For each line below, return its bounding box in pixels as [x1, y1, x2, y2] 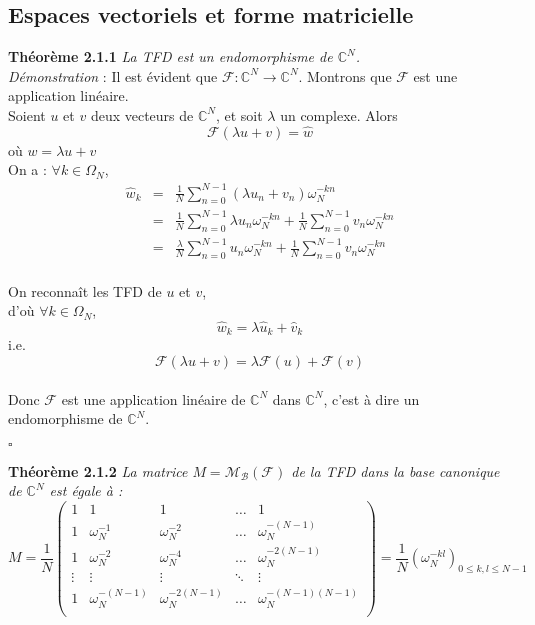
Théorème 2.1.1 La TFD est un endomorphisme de [8, 46, 333, 67]
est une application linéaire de [61, 388, 246, 409]
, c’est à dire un [323, 388, 420, 409]
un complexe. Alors [280, 104, 398, 125]
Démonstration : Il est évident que [8, 65, 218, 86]
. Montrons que [298, 65, 392, 86]
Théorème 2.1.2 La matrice [8, 460, 188, 481]
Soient [8, 104, 46, 125]
